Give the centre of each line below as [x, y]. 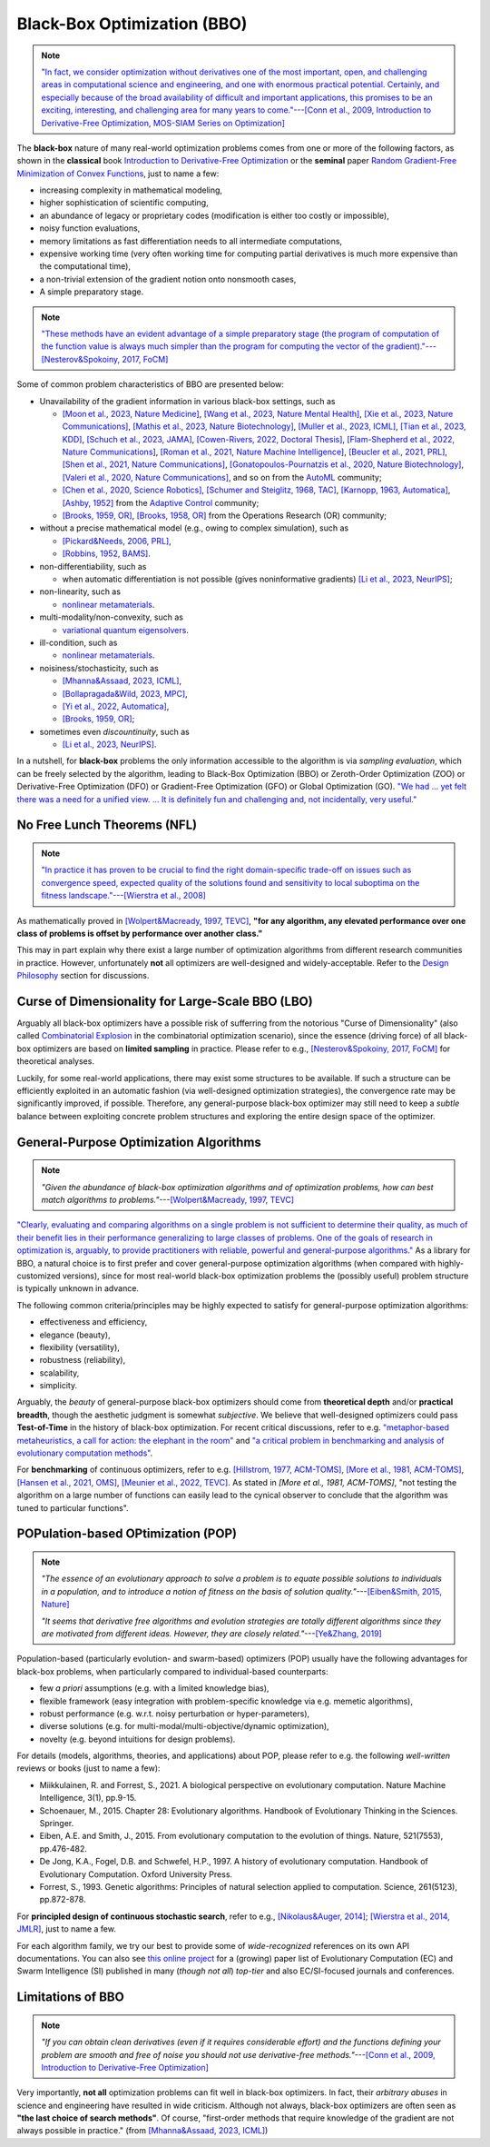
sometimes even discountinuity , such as [114, 731]
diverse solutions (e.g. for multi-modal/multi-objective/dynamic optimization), [185, 1726]
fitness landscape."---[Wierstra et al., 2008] [123, 896]
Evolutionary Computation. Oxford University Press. [136, 1874]
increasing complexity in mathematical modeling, [131, 190]
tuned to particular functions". [73, 1507]
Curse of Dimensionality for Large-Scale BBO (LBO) [165, 1001]
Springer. [57, 1824]
